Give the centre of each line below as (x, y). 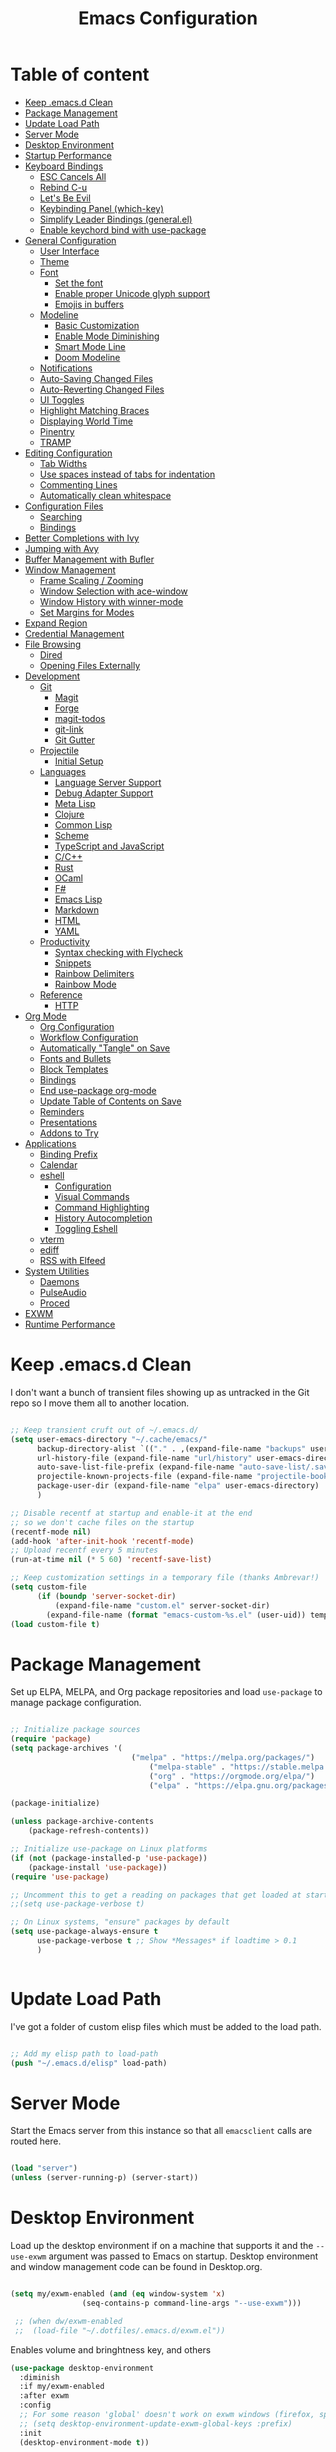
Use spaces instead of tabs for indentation (127, 474)
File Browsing (53, 644)
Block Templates (74, 1069)
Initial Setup (79, 761)
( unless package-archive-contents (82, 1822)
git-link (69, 729)
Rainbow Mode (85, 984)
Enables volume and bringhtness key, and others (111, 2349)
